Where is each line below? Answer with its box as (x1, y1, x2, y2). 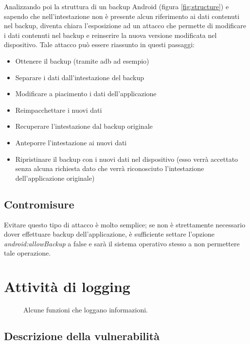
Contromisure (4, 196, 74, 211)
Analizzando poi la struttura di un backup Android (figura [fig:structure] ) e (4, 1, 229, 11)
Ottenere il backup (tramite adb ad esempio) (15, 55, 149, 66)
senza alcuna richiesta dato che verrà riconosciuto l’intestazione (15, 163, 204, 173)
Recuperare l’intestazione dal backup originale (15, 121, 153, 131)
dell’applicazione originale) (15, 172, 95, 183)
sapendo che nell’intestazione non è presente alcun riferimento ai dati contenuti (4, 11, 240, 21)
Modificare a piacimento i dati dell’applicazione (15, 88, 157, 99)
